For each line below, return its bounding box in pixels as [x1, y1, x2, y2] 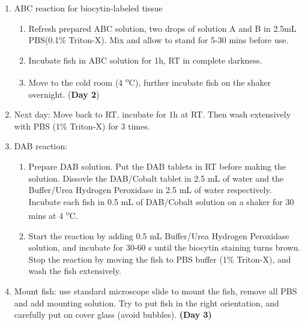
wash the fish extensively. [28, 264, 121, 277]
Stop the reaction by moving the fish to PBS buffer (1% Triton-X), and [28, 252, 291, 265]
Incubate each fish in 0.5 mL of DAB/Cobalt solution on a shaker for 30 [28, 195, 294, 207]
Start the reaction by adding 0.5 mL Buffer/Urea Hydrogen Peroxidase [28, 229, 289, 242]
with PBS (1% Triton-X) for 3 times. [14, 119, 150, 132]
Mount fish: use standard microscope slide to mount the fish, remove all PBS [14, 285, 297, 297]
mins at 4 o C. [28, 207, 78, 222]
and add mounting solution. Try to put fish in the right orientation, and [14, 296, 279, 309]
